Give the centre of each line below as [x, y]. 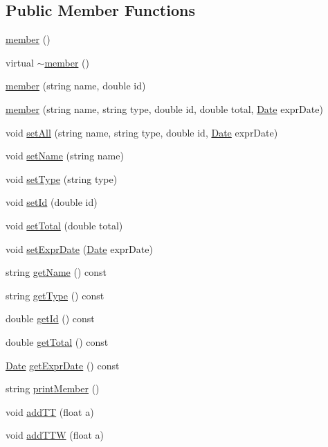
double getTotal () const [57, 341]
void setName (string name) [65, 156]
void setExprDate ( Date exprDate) [79, 248]
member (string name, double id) [76, 86]
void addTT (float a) [50, 411]
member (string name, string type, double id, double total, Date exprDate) [164, 108]
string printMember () [53, 388]
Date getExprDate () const [63, 365]
